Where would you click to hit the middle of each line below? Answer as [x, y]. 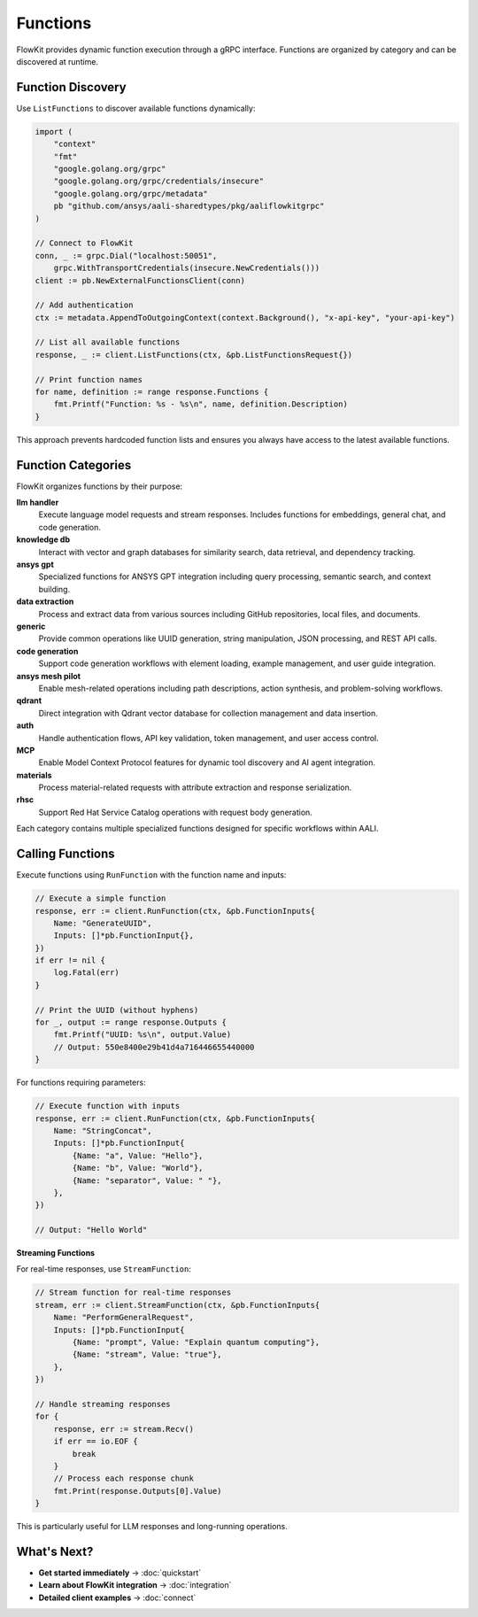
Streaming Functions [56, 1253]
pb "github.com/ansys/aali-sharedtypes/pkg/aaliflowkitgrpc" [189, 206]
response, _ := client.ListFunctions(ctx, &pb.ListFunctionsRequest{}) [194, 355]
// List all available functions [108, 342]
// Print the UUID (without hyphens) [117, 1010]
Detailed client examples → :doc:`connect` [117, 1598]
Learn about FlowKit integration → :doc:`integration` [135, 1585]
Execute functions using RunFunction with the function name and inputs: [151, 875]
